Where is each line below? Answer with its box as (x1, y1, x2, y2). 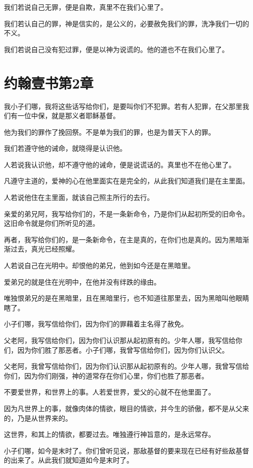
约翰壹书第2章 (4, 72, 94, 92)
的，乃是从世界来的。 (4, 413, 72, 423)
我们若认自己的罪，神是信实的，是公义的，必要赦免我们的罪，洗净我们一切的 (4, 18, 249, 28)
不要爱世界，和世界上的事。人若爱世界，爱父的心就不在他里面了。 (4, 387, 215, 397)
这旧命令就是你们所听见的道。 (4, 218, 99, 228)
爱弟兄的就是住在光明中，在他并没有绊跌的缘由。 (4, 276, 161, 287)
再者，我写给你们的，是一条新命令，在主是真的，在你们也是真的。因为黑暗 (4, 234, 242, 244)
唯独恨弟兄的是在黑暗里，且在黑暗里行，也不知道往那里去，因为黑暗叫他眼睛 (4, 293, 249, 303)
